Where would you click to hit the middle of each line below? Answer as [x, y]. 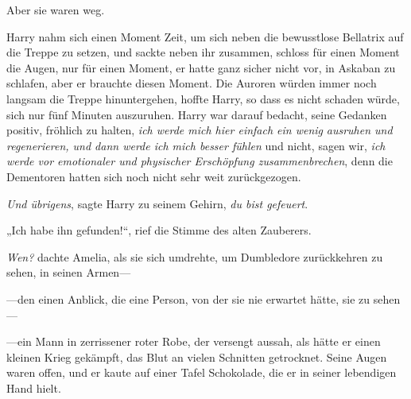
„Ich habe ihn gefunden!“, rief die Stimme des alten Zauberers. [159, 230]
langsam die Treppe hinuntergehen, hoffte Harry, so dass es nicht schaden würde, [203, 98]
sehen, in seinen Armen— [69, 272]
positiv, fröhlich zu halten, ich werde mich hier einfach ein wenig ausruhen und [200, 130]
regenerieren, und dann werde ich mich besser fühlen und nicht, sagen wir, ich [196, 145]
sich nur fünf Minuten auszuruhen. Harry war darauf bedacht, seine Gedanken [197, 114]
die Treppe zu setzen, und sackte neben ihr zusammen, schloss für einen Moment [203, 52]
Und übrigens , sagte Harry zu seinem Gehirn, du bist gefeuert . [157, 203]
